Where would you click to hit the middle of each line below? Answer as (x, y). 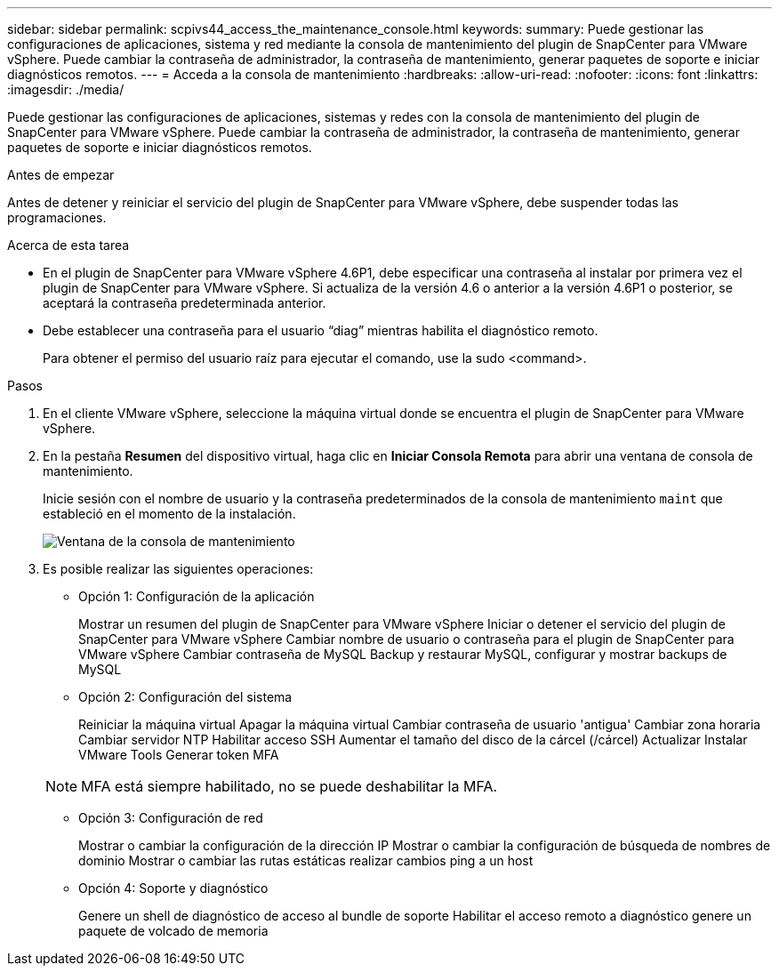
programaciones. (57, 217)
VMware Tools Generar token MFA (179, 755)
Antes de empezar (61, 175)
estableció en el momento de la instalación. (169, 514)
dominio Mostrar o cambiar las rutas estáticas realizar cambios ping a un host (306, 860)
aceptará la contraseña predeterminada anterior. (185, 303)
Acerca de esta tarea (68, 245)
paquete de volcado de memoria (173, 931)
